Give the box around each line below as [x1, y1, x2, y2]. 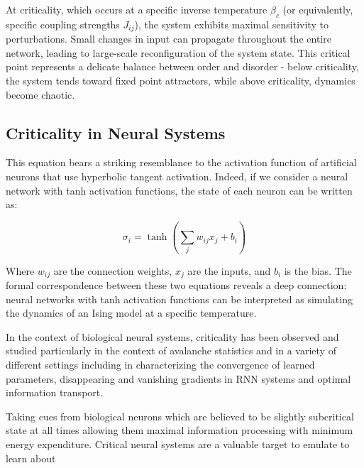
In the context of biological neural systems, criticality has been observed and [6, 329, 339, 344]
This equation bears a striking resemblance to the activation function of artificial [6, 155, 357, 170]
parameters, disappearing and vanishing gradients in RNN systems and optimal [6, 371, 351, 386]
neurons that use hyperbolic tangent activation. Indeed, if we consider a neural [6, 169, 348, 184]
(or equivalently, [282, 2, 353, 16]
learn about [6, 450, 56, 465]
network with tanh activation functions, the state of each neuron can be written [6, 183, 353, 197]
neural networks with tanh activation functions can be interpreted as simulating [6, 291, 353, 306]
